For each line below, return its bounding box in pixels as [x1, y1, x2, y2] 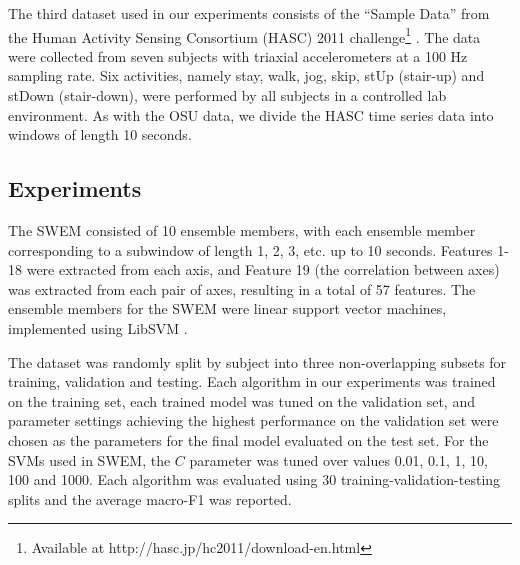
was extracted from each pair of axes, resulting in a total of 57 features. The [8, 278, 476, 299]
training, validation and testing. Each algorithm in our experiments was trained [8, 371, 496, 392]
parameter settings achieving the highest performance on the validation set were [8, 410, 499, 431]
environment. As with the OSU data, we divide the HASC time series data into [8, 104, 494, 125]
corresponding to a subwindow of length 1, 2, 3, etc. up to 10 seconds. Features [8, 239, 493, 260]
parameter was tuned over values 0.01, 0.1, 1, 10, [189, 449, 489, 470]
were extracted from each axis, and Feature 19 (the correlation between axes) [26, 259, 500, 280]
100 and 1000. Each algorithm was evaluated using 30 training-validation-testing [8, 469, 501, 490]
